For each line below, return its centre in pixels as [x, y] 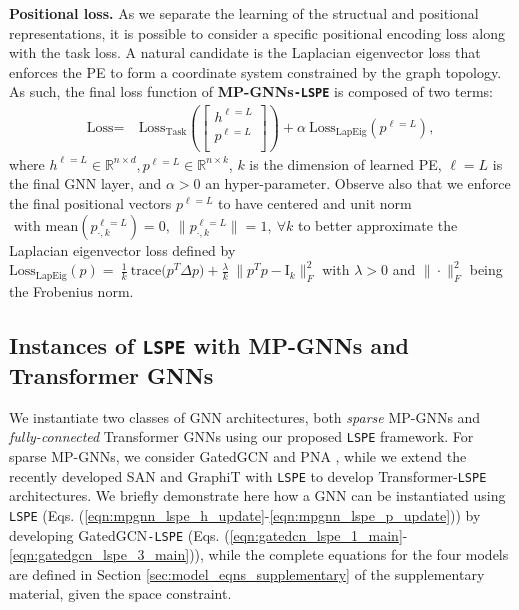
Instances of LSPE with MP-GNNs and [209, 344]
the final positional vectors [90, 203]
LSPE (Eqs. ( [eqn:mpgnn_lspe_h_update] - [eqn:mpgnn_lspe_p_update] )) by [245, 514]
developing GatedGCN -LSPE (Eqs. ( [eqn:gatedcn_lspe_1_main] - [208, 534]
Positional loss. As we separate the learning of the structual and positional [244, 13]
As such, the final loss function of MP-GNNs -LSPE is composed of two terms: [251, 91]
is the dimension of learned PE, [345, 163]
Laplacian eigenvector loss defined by [122, 249]
